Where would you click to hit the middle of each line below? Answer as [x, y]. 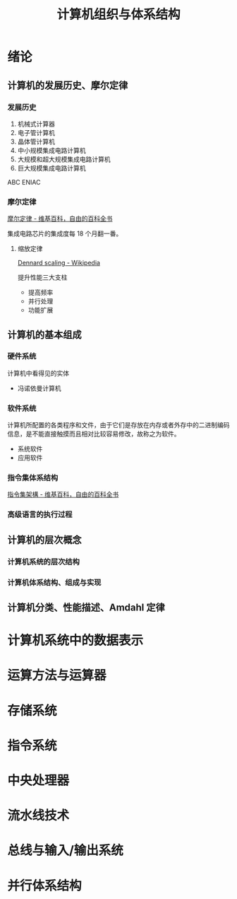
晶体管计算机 [36, 141]
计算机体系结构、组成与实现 [54, 582]
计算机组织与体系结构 [118, 14]
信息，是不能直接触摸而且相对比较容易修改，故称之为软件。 [94, 434]
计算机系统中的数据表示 [75, 640]
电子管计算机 [36, 132]
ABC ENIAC [24, 182]
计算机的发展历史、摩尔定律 [68, 85]
